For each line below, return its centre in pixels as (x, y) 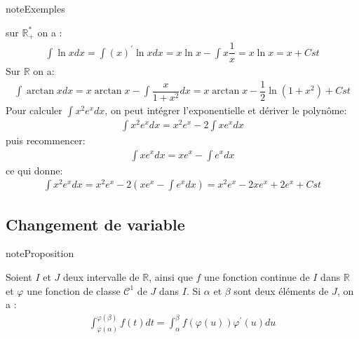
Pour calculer (34, 110)
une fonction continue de (257, 277)
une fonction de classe (74, 290)
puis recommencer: (46, 140)
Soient (19, 277)
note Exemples (35, 8)
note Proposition (40, 253)
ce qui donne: (34, 170)
